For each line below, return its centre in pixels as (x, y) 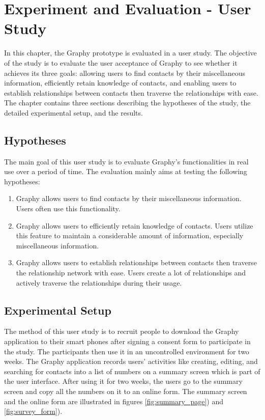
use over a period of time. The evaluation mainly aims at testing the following (126, 171)
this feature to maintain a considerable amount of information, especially (130, 235)
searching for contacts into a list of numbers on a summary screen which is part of (132, 371)
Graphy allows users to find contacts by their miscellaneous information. (129, 198)
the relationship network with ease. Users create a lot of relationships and (131, 273)
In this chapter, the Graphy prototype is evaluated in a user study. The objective (130, 53)
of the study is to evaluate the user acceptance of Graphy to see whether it (121, 62)
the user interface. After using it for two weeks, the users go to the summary (123, 381)
